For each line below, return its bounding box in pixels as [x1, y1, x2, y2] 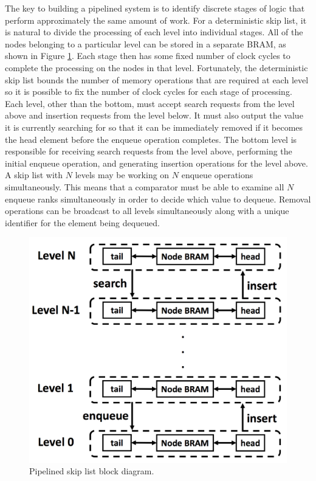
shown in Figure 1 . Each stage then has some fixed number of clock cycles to [5, 49, 290, 62]
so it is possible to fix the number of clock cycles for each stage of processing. [5, 85, 292, 98]
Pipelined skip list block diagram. [29, 465, 154, 477]
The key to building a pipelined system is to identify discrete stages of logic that [5, 2, 305, 14]
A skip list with [5, 168, 63, 181]
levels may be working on [75, 168, 170, 181]
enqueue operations [181, 168, 253, 181]
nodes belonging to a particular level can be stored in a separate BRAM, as [5, 37, 286, 50]
